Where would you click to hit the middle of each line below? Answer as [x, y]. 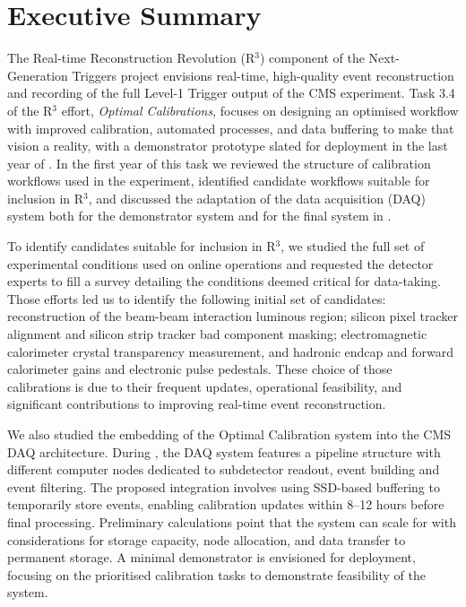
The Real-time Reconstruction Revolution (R [131, 58]
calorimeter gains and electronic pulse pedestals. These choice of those [200, 369]
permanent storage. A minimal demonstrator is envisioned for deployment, [211, 557]
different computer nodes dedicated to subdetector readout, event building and [224, 469]
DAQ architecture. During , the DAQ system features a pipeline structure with [224, 451]
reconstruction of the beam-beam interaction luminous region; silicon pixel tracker [233, 316]
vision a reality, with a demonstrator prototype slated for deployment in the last [228, 146]
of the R [30, 110]
